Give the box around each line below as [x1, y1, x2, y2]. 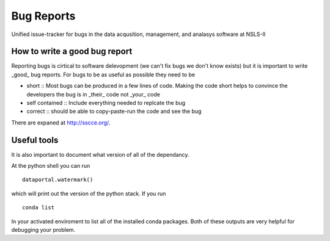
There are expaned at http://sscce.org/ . [11, 119, 111, 126]
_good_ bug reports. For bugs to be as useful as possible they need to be [11, 71, 196, 78]
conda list [22, 204, 55, 211]
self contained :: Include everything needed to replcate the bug [26, 99, 186, 107]
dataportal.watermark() [22, 176, 94, 183]
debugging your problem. [11, 226, 76, 234]
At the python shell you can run [11, 162, 90, 170]
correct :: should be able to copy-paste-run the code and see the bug [26, 107, 202, 115]
